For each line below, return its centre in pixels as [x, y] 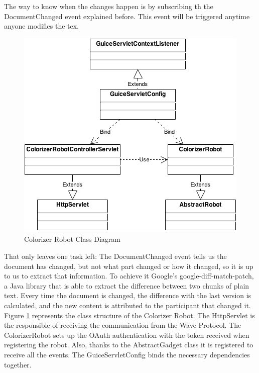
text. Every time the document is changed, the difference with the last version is [128, 295]
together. [18, 364]
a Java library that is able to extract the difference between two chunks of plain [127, 285]
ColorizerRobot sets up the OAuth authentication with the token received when [127, 335]
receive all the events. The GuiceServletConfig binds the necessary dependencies [127, 354]
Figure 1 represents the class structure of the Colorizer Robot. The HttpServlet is [129, 315]
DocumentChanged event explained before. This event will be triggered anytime [127, 16]
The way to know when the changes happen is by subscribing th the [109, 6]
